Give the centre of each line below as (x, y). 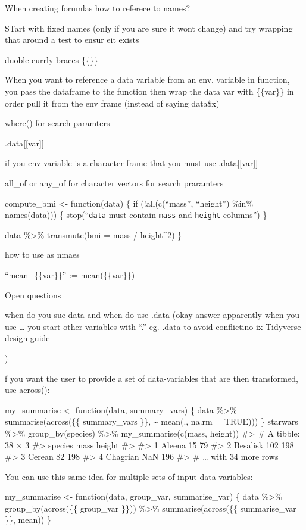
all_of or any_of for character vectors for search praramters (114, 183)
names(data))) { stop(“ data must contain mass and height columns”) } (136, 215)
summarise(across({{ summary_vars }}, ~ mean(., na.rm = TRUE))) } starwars (152, 421)
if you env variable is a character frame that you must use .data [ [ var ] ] (132, 163)
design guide (27, 338)
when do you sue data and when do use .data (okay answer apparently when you (152, 315)
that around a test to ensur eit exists (72, 40)
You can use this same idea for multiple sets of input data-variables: (129, 476)
